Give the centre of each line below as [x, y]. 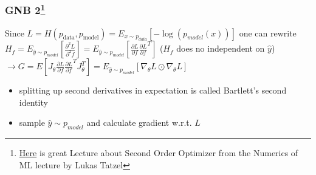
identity [33, 102]
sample [32, 122]
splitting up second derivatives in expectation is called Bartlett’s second [153, 90]
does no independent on [221, 48]
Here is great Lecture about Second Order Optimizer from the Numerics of [159, 153]
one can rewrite [268, 33]
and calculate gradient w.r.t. [139, 122]
